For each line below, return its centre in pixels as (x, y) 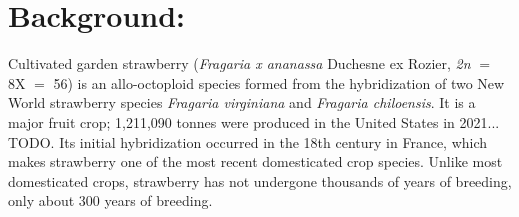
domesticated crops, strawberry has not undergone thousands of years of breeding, (260, 180)
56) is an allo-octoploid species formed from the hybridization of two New (279, 82)
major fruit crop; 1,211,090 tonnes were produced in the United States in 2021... (254, 121)
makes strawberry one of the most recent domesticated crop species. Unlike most (255, 161)
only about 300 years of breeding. (110, 200)
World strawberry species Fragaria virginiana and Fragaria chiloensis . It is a (242, 102)
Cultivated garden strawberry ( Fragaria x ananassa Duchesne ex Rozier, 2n (239, 63)
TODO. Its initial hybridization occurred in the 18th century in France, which (248, 141)
